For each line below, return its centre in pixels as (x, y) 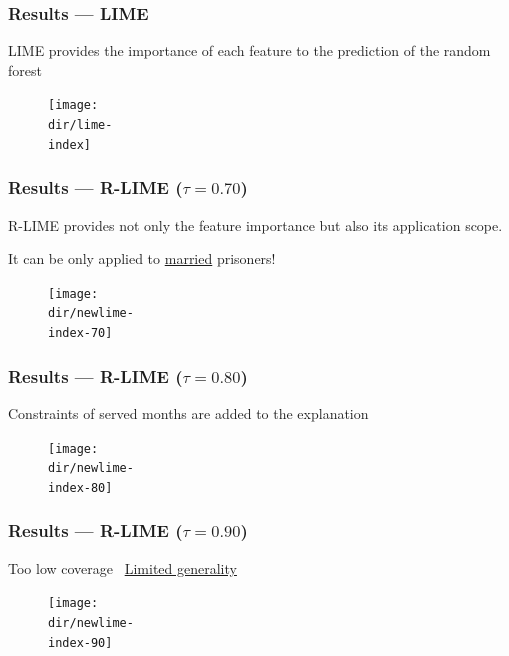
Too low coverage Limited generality (122, 567)
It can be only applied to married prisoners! (142, 258)
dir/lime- (80, 125)
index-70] (80, 333)
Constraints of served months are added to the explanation (188, 412)
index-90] (80, 642)
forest (25, 69)
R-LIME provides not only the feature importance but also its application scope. (255, 224)
